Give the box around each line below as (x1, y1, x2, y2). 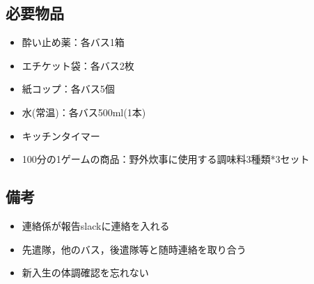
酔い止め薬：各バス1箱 (22, 35, 125, 49)
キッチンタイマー (22, 128, 100, 143)
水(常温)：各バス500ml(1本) (22, 104, 146, 119)
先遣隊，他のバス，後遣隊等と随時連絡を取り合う (22, 242, 246, 256)
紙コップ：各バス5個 (22, 81, 115, 96)
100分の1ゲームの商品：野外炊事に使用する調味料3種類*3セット (22, 152, 310, 166)
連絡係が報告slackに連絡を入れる (22, 218, 170, 232)
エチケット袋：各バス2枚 (22, 58, 134, 72)
